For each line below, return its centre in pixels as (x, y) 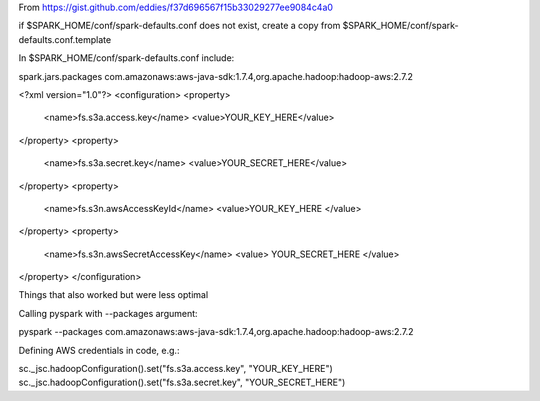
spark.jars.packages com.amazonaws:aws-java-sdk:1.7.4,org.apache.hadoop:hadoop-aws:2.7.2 (216, 76)
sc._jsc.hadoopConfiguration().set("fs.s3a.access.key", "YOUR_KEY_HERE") (176, 369)
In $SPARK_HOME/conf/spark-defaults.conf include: (126, 58)
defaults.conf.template (65, 39)
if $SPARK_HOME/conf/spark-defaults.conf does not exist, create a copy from (179, 26)
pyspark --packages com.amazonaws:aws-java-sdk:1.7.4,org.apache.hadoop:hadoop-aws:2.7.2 (216, 332)
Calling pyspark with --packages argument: (108, 313)
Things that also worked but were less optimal (113, 295)
